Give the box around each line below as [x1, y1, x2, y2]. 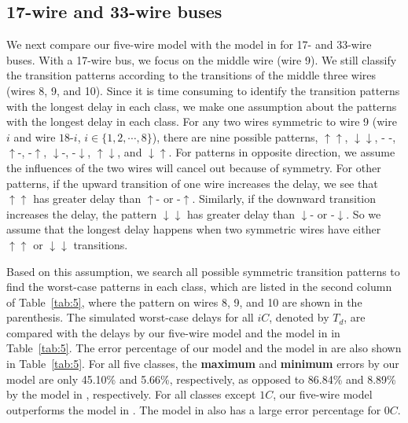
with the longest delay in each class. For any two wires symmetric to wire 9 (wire [6, 113, 397, 130]
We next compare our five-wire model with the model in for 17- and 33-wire [6, 36, 372, 53]
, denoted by [269, 309, 329, 326]
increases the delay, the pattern [6, 205, 157, 222]
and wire [13, 128, 56, 145]
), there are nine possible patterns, [152, 128, 318, 145]
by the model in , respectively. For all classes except [6, 386, 256, 403]
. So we [346, 205, 381, 222]
